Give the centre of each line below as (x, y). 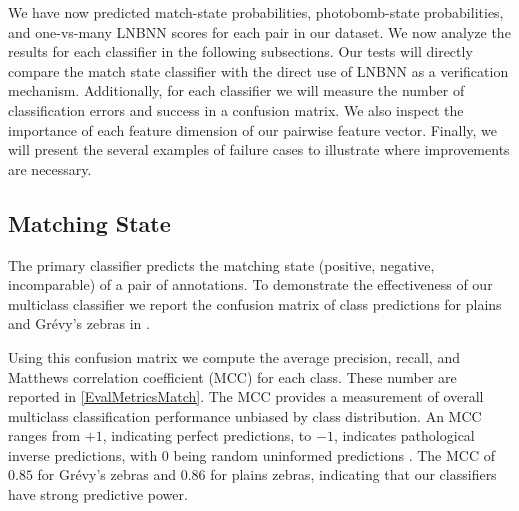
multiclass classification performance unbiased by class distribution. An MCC (245, 415)
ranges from (44, 435)
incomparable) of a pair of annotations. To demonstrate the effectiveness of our (250, 284)
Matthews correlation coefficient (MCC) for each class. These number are (232, 376)
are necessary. (50, 168)
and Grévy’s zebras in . (79, 323)
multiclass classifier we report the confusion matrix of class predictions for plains (255, 303)
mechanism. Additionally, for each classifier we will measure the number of (236, 90)
